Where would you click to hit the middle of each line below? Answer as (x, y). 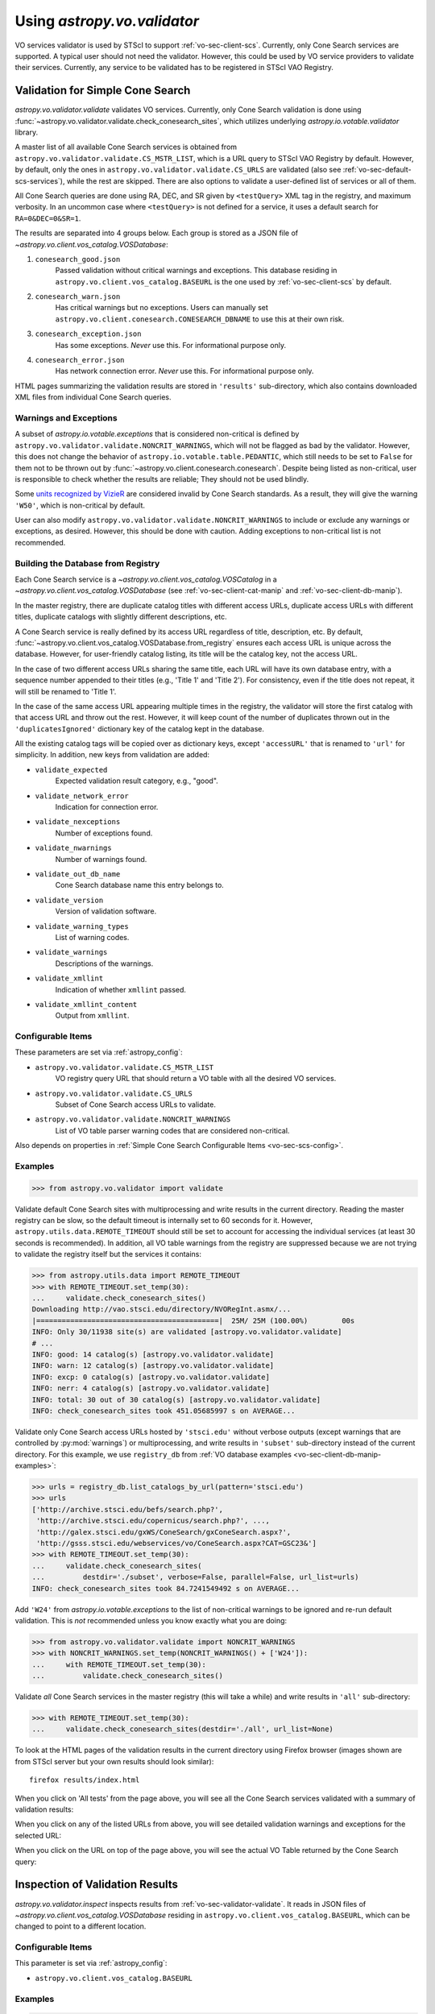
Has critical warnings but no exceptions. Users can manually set (162, 308)
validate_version (69, 900)
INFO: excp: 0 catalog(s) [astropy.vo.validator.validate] (151, 1377)
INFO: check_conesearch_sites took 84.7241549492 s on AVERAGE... (166, 1588)
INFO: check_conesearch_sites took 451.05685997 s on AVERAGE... (164, 1411)
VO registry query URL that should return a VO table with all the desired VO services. (196, 1079)
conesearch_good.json (78, 259)
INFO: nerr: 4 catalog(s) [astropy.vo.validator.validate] (151, 1388)
